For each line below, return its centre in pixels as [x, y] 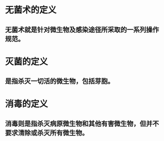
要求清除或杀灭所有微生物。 [47, 133]
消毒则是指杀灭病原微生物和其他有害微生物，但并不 [82, 124]
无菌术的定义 [31, 10]
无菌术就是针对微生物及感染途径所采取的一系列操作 [82, 30]
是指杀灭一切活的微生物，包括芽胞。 [60, 81]
